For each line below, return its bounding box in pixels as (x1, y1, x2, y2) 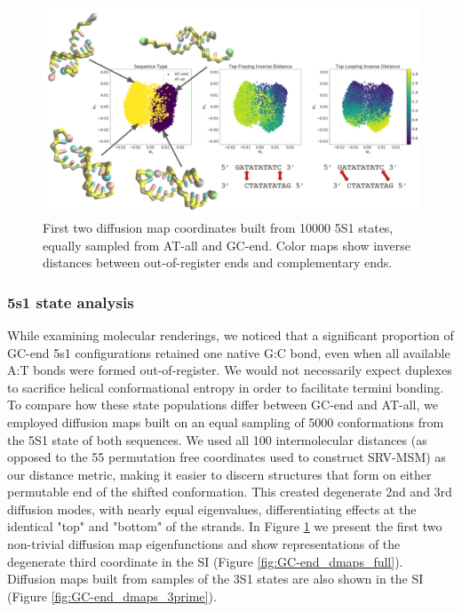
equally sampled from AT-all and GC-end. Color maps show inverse (43, 235, 410, 254)
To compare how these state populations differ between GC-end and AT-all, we (7, 395, 438, 414)
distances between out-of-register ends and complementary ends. (43, 253, 393, 272)
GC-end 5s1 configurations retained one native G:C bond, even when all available (7, 343, 450, 362)
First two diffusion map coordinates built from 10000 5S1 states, (43, 218, 394, 236)
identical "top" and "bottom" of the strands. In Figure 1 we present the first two (7, 517, 442, 536)
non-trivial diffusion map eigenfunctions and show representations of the (7, 535, 401, 553)
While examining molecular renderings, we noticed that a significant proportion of (7, 325, 454, 344)
